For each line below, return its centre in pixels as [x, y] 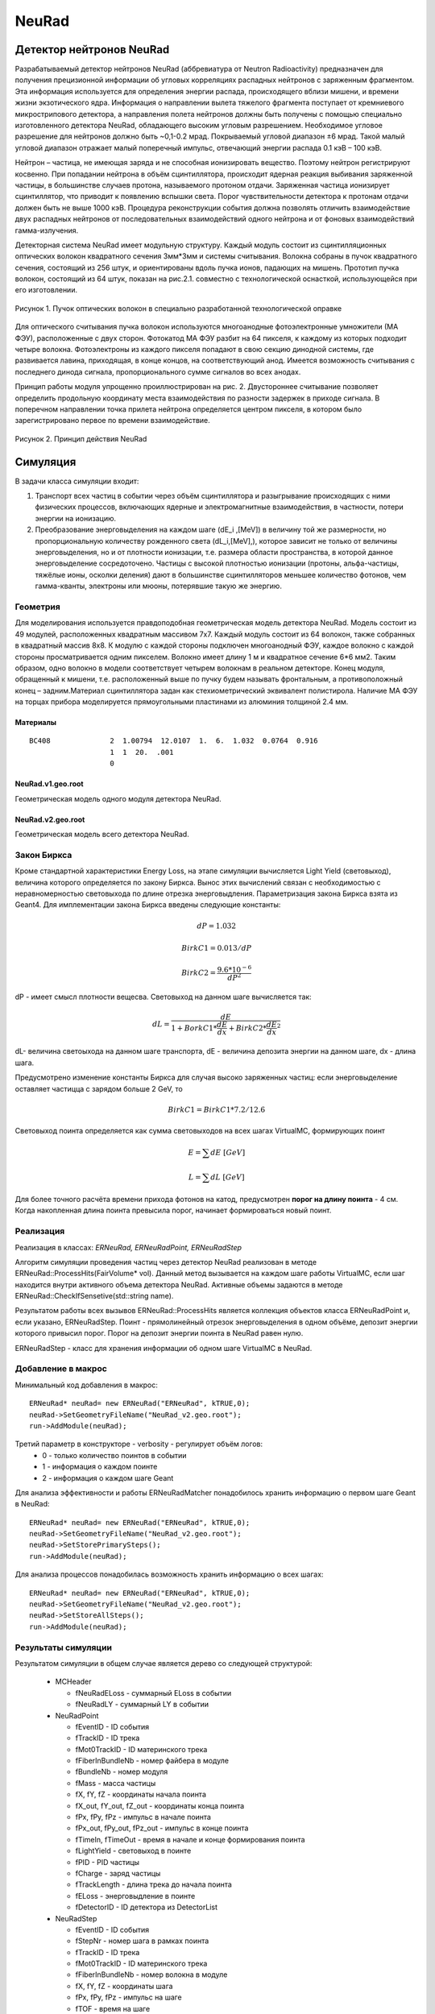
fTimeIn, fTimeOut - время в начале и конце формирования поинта [190, 1839]
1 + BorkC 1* [194, 1028]
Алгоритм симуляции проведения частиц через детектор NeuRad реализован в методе [166, 1262]
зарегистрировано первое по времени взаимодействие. [113, 421]
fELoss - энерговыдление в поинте [135, 1896]
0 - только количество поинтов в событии [114, 1455]
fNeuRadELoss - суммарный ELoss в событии [153, 1693]
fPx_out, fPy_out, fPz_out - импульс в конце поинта [162, 1828]
